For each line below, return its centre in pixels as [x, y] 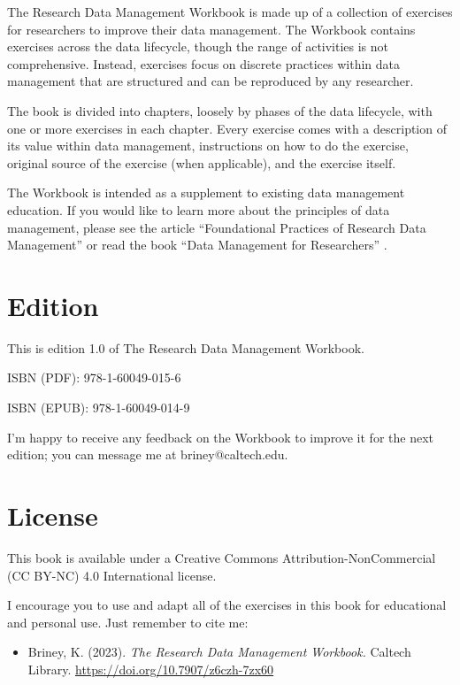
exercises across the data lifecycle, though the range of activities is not [198, 46]
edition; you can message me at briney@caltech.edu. [148, 454]
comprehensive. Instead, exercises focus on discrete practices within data [203, 63]
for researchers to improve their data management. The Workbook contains [211, 29]
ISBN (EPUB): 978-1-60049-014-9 [99, 408]
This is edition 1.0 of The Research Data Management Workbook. [186, 347]
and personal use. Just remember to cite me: [128, 622]
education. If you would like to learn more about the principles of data [199, 209]
